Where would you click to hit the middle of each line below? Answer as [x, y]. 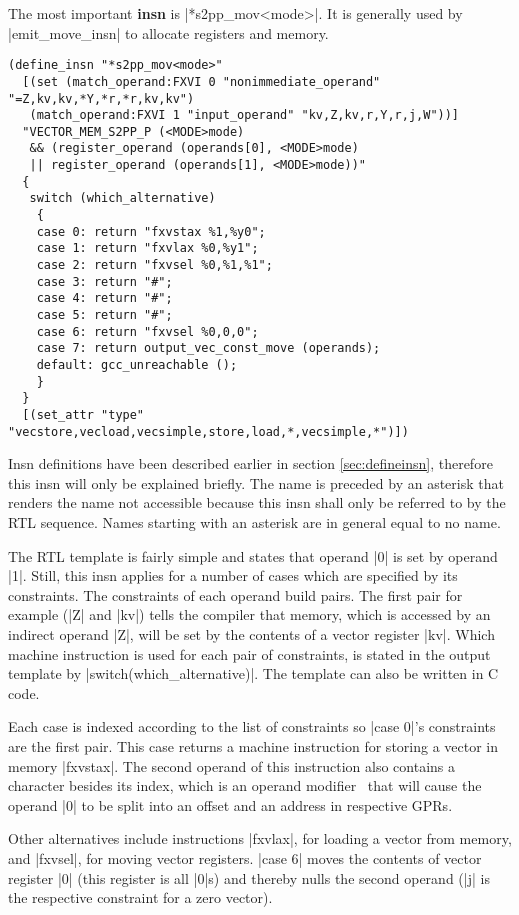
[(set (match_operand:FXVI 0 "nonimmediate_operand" [201, 81]
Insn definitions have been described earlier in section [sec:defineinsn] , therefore [250, 463]
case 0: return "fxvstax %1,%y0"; [151, 231]
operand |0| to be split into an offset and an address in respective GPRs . [230, 804]
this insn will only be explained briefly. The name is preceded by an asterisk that [256, 482]
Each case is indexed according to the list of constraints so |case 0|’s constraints [252, 726]
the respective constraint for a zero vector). [140, 897]
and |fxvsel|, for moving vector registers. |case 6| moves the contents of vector [245, 857]
